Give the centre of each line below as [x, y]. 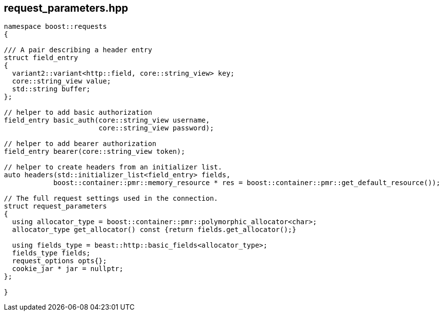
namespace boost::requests [55, 27]
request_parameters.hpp [66, 8]
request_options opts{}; [59, 261]
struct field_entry [41, 58]
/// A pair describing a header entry [78, 50]
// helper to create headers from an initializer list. [113, 167]
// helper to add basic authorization [78, 113]
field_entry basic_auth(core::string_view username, [107, 120]
